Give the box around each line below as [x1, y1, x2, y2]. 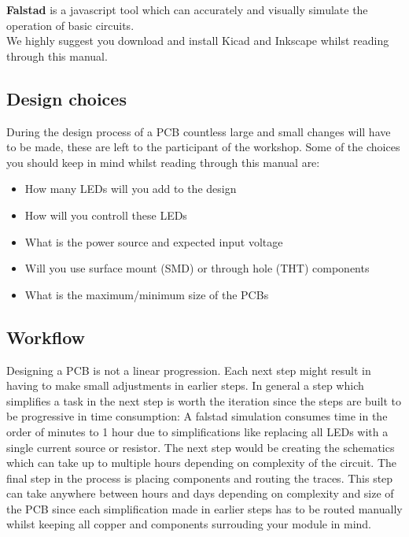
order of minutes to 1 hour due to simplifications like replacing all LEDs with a [6, 423, 389, 439]
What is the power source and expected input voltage [24, 233, 283, 250]
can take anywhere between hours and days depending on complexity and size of [6, 485, 394, 502]
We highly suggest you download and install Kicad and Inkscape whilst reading [6, 32, 389, 49]
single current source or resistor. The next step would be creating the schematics [6, 439, 395, 455]
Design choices [6, 86, 127, 110]
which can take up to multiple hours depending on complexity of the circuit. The [6, 454, 397, 471]
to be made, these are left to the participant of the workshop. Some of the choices [6, 139, 400, 155]
